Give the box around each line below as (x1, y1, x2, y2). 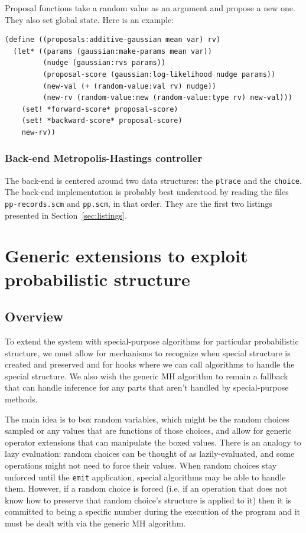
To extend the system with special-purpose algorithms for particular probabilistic (5, 335, 299, 347)
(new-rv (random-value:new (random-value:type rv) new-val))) (43, 93, 292, 102)
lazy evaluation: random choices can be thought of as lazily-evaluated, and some (5, 447, 295, 460)
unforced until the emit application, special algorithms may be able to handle (5, 470, 286, 483)
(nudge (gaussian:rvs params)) (43, 58, 166, 67)
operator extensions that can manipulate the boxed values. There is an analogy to (5, 435, 301, 448)
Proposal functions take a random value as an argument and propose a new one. (5, 2, 295, 14)
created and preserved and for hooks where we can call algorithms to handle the (5, 358, 295, 370)
